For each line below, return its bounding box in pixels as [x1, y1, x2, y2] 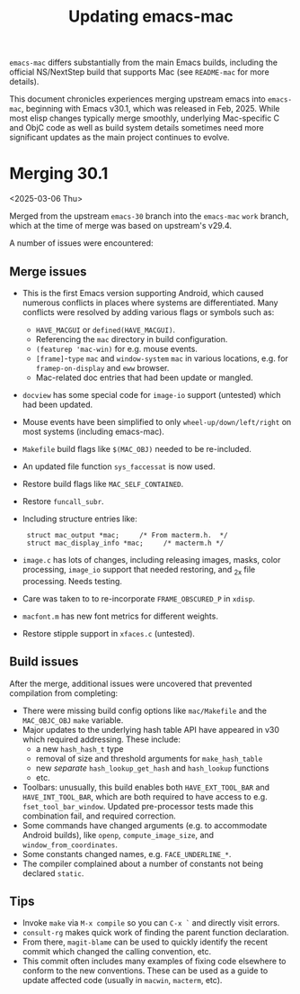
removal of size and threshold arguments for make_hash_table [35, 753, 263, 764]
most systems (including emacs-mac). [22, 426, 164, 437]
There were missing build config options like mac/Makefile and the [22, 705, 268, 716]
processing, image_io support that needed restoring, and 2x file [22, 564, 256, 577]
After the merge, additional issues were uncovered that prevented [9, 678, 253, 689]
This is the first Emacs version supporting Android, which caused [22, 287, 264, 298]
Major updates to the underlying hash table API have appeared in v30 [22, 724, 280, 735]
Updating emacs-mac [68, 6, 234, 27]
